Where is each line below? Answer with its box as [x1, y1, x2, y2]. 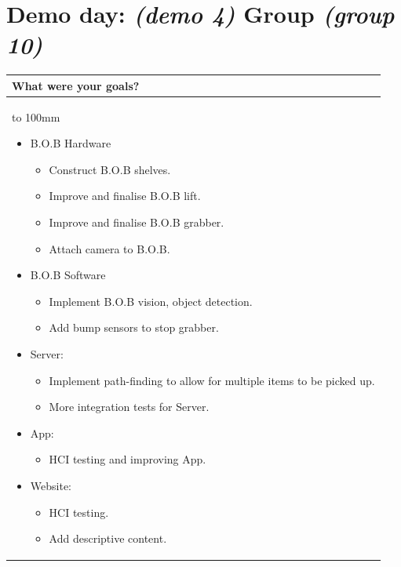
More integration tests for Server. [49, 398, 210, 415]
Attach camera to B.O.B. [49, 240, 170, 256]
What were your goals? [12, 77, 140, 93]
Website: [30, 477, 71, 493]
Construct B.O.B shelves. [49, 161, 171, 177]
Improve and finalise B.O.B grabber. [49, 214, 224, 231]
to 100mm [12, 108, 60, 125]
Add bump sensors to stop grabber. [49, 319, 219, 336]
